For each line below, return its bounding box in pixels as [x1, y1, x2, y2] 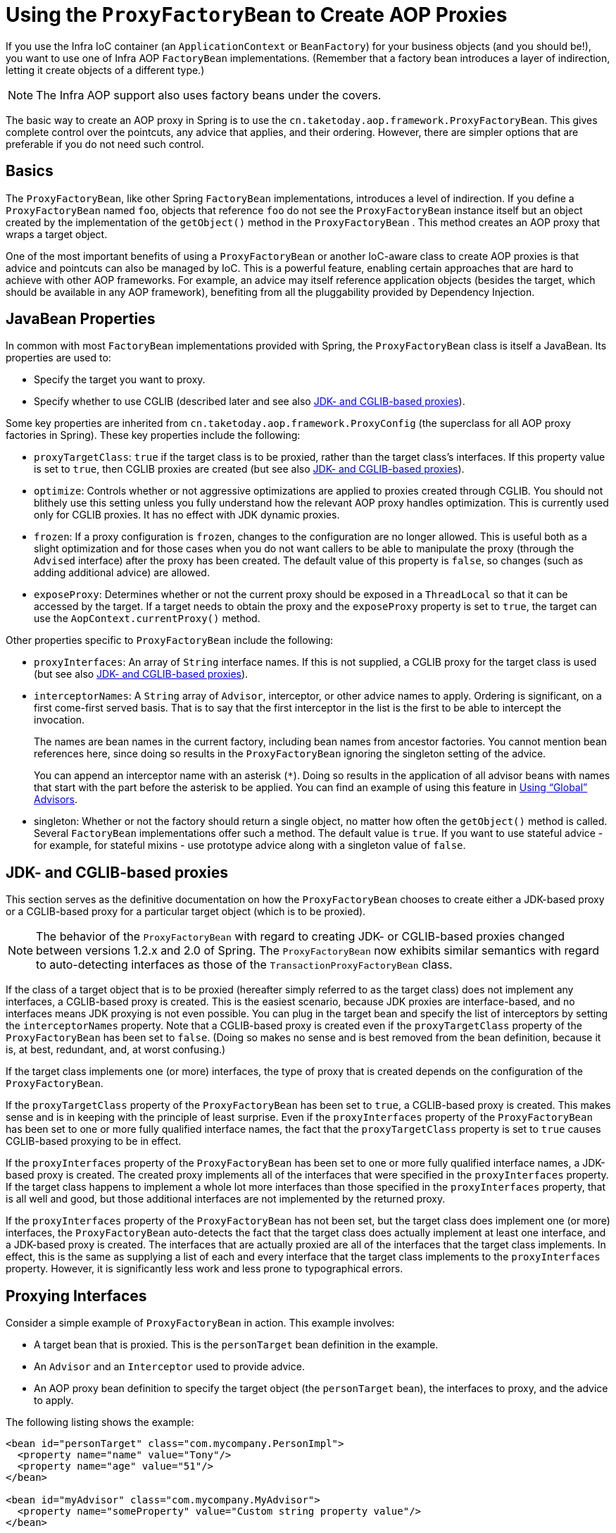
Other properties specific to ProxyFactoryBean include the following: [6, 634, 334, 647]
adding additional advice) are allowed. [34, 566, 210, 579]
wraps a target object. [6, 228, 108, 240]
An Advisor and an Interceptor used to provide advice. [34, 1360, 305, 1373]
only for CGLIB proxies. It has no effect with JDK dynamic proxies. [34, 509, 340, 521]
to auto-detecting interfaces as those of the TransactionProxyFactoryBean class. [36, 957, 453, 972]
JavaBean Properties [6, 310, 156, 328]
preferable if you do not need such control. [6, 137, 204, 150]
